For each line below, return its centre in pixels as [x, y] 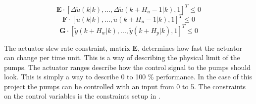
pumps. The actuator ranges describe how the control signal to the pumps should [128, 67]
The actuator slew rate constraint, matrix [67, 48]
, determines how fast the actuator [190, 48]
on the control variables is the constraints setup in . [82, 96]
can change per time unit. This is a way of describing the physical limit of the [122, 57]
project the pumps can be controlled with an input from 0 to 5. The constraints [125, 86]
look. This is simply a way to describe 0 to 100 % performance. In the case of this [128, 77]
